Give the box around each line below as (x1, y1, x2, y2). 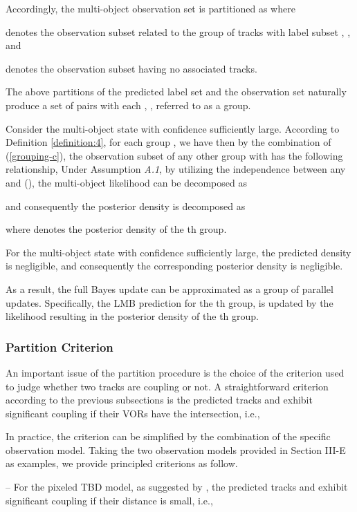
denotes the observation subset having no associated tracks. (6, 61, 257, 75)
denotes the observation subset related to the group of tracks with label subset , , (6, 24, 351, 39)
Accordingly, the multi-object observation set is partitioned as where (6, 1, 295, 15)
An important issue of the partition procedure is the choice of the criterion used (6, 365, 345, 379)
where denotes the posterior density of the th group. (6, 222, 227, 236)
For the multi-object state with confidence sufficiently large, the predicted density (6, 245, 351, 259)
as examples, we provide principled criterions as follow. (6, 456, 238, 471)
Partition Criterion (6, 338, 113, 355)
